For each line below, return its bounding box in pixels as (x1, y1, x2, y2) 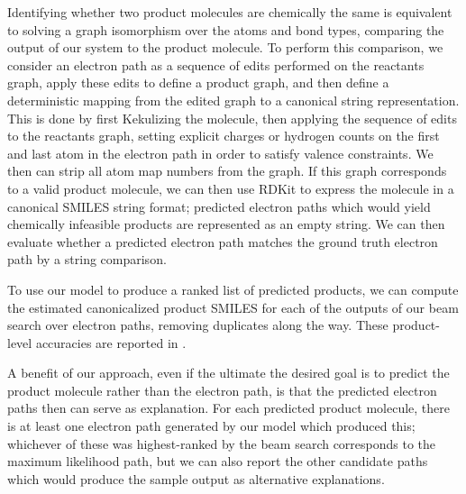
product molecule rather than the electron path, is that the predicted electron (7, 380, 437, 399)
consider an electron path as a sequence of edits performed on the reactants (7, 55, 425, 74)
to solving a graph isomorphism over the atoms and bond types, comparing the (7, 20, 444, 39)
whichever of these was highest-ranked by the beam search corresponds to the (7, 434, 436, 453)
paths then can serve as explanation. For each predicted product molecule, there (7, 398, 451, 417)
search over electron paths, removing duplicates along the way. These (7, 316, 388, 334)
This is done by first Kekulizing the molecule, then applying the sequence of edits (7, 108, 457, 127)
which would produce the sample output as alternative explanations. (7, 469, 385, 488)
